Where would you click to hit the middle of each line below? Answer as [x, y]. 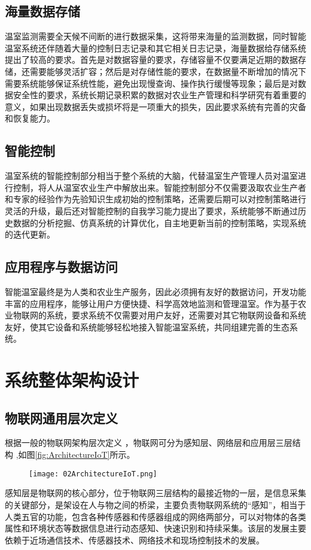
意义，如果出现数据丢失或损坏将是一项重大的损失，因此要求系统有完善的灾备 [155, 106]
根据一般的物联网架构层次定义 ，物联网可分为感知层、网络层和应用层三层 [149, 443]
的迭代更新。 [30, 234]
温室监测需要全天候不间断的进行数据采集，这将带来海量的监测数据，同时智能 [155, 36]
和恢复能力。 [30, 118]
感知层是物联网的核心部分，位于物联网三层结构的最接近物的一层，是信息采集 [155, 493]
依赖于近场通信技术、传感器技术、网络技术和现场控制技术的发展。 [135, 540]
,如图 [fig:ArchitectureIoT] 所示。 [75, 455]
